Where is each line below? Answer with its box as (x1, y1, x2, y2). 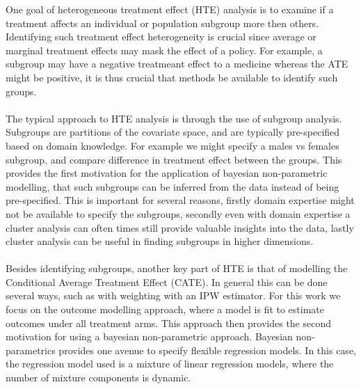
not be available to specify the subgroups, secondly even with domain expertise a (6, 206, 351, 221)
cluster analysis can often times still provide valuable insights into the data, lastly (6, 220, 354, 235)
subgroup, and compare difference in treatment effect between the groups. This (6, 152, 342, 166)
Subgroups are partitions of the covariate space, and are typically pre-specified (6, 125, 340, 139)
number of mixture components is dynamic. (6, 370, 191, 385)
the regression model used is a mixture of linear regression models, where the (6, 356, 334, 371)
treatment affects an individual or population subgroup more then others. (6, 15, 319, 30)
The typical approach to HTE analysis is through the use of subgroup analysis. (6, 111, 342, 125)
